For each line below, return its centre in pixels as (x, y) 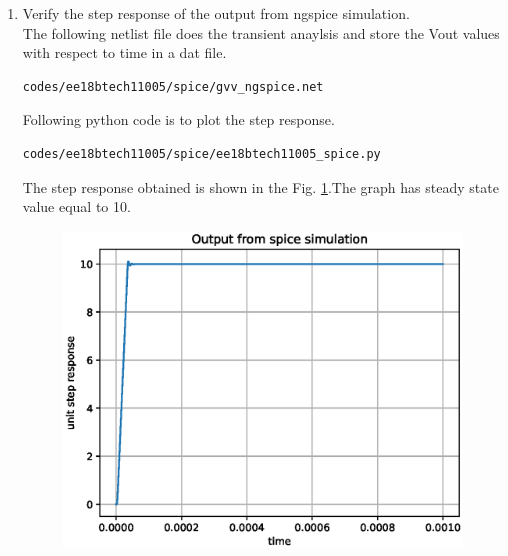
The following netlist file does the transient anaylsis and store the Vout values (261, 32)
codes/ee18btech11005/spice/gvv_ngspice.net (173, 86)
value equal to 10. (76, 206)
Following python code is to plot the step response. (178, 119)
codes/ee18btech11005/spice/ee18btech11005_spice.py (201, 153)
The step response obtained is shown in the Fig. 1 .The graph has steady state (260, 186)
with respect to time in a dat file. (124, 52)
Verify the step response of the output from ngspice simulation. (216, 13)
